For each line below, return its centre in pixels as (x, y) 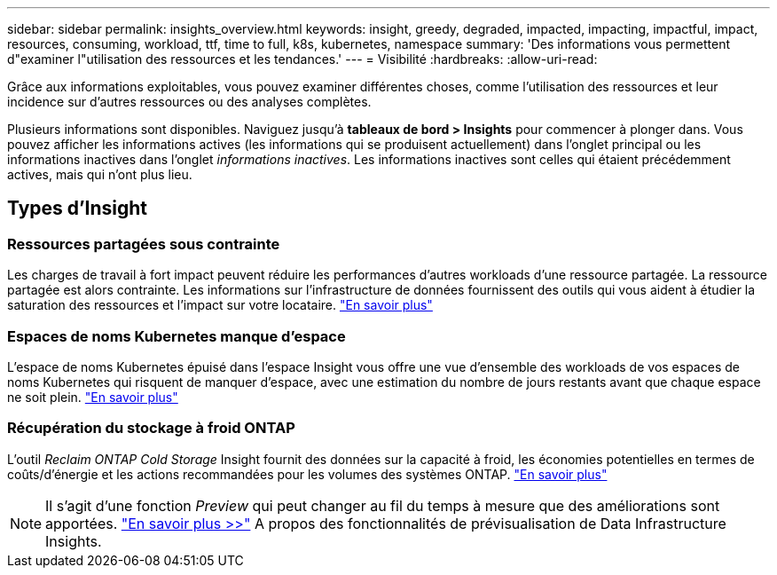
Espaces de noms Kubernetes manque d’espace (177, 336)
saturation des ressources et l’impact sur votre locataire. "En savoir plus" (220, 305)
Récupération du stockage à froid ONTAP (151, 428)
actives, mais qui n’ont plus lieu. (100, 174)
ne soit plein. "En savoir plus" (93, 397)
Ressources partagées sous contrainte (144, 244)
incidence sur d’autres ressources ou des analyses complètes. (189, 102)
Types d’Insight (78, 209)
